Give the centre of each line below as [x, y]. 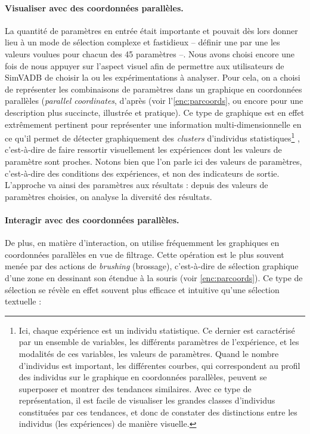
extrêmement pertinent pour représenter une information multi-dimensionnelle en [153, 124]
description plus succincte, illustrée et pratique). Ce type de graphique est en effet [155, 112]
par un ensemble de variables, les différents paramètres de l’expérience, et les [159, 342]
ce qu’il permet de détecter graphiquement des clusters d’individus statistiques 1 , [152, 137]
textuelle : [23, 301]
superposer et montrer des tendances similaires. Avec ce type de [135, 388]
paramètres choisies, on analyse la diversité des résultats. [108, 196]
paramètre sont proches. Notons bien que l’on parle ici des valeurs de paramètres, [154, 161]
